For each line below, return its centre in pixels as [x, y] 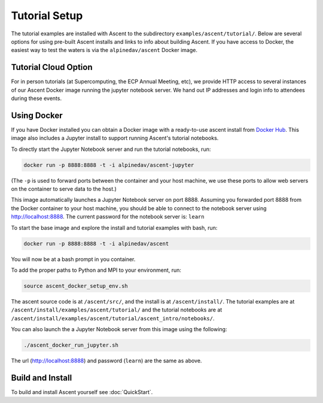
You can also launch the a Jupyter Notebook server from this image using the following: [119, 329]
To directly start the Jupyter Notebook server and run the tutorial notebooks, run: [111, 149]
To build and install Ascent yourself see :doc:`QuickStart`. [82, 392]
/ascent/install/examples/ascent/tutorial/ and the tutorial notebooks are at [117, 310]
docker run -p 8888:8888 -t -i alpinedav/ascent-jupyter [109, 165]
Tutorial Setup [47, 16]
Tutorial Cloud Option [52, 67]
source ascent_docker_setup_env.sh [76, 286]
